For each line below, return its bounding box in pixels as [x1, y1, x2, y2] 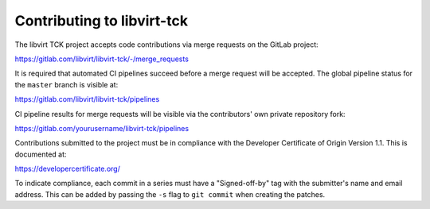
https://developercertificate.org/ [14, 164, 121, 174]
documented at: [14, 149, 67, 159]
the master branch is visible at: [14, 79, 119, 89]
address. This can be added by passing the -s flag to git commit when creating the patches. [14, 189, 326, 199]
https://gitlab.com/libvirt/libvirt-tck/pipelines [14, 95, 160, 104]
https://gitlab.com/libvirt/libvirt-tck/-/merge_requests [14, 54, 189, 64]
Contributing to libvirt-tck [14, 12, 189, 29]
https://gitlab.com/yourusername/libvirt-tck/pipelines [14, 123, 190, 133]
